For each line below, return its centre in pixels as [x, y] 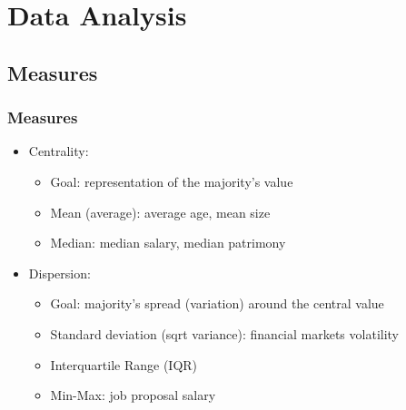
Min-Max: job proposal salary [133, 395]
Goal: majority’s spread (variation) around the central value [217, 303]
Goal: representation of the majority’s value [172, 181]
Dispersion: [59, 273]
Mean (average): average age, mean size [160, 212]
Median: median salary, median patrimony [168, 243]
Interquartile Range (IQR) [124, 364]
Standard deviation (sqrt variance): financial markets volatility [225, 333]
